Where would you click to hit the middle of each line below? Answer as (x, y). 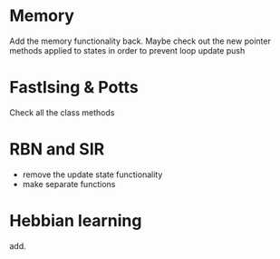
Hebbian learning (76, 221)
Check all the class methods (62, 112)
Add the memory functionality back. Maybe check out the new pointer (140, 41)
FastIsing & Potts (74, 88)
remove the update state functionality (92, 174)
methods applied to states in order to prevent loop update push (127, 50)
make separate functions (69, 184)
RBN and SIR (57, 149)
